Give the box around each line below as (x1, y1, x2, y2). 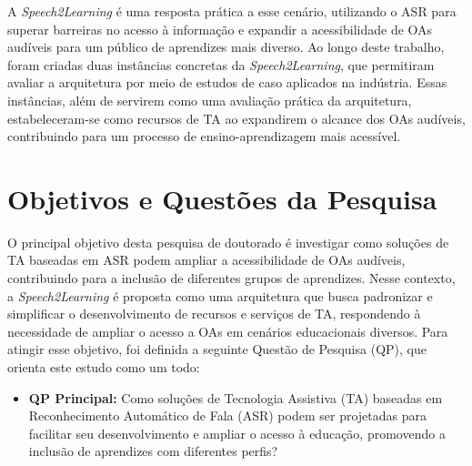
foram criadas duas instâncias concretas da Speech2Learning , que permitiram (7, 55, 435, 74)
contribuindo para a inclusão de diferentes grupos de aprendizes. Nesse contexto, (7, 268, 456, 288)
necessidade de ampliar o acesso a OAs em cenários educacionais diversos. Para (7, 321, 448, 340)
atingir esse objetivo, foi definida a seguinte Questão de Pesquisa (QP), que (7, 339, 427, 359)
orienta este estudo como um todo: (7, 358, 200, 377)
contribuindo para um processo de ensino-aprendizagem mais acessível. (7, 127, 401, 146)
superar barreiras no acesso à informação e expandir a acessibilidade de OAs (7, 19, 433, 38)
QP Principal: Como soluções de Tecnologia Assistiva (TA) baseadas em (28, 388, 443, 407)
